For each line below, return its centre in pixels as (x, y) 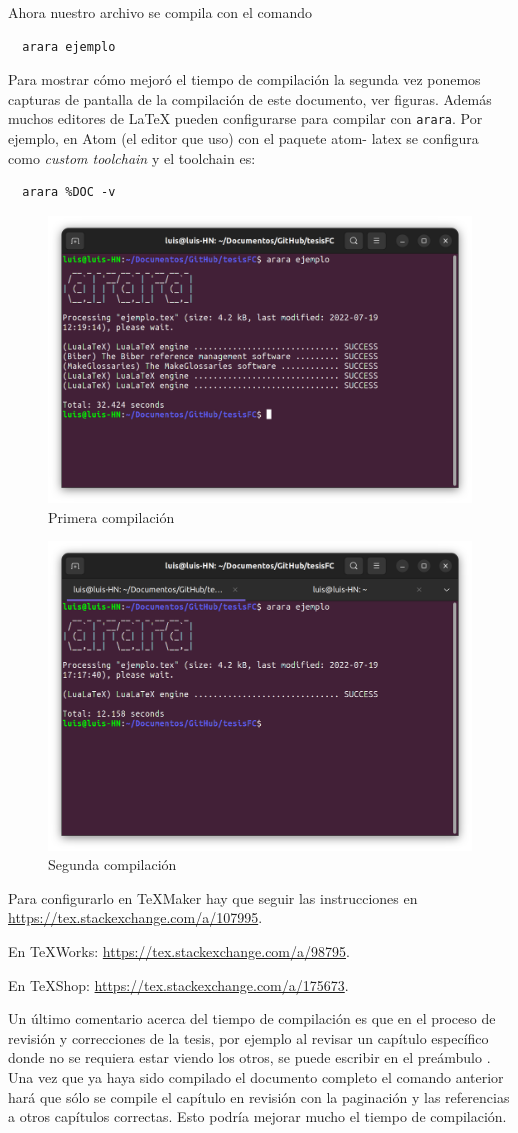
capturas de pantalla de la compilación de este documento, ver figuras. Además (250, 98)
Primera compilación (111, 516)
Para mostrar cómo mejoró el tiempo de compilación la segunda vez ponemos (244, 79)
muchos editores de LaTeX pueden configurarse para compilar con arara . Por (245, 118)
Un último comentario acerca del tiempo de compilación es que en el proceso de (252, 1018)
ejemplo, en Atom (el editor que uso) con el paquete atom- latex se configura (243, 138)
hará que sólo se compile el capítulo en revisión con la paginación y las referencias (259, 1096)
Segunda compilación (112, 864)
